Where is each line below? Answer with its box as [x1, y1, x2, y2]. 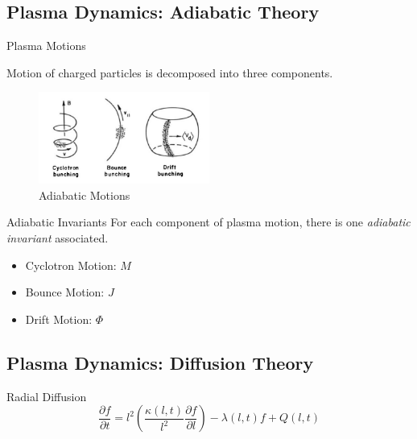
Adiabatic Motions [39, 186, 130, 203]
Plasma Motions [6, 37, 86, 54]
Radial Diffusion [6, 387, 87, 404]
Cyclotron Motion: [25, 256, 117, 273]
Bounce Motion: [25, 284, 105, 300]
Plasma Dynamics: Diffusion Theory [6, 350, 314, 375]
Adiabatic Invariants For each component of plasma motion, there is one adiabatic [6, 213, 411, 230]
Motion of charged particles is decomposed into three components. [6, 64, 333, 81]
